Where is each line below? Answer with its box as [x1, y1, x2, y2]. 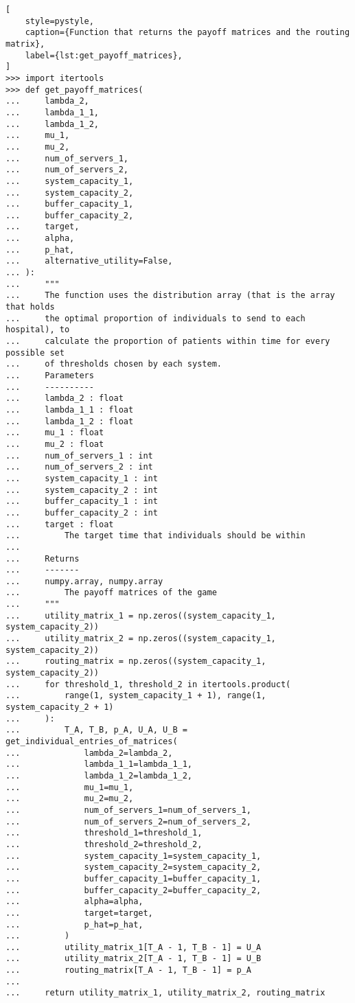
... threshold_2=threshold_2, [5, 839, 203, 849]
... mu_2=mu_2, [5, 794, 134, 804]
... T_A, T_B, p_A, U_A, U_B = [5, 725, 187, 735]
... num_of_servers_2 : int [5, 462, 153, 472]
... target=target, [5, 908, 153, 918]
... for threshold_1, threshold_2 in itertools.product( [5, 679, 291, 689]
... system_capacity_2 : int [5, 485, 158, 495]
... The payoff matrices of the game [5, 588, 217, 598]
